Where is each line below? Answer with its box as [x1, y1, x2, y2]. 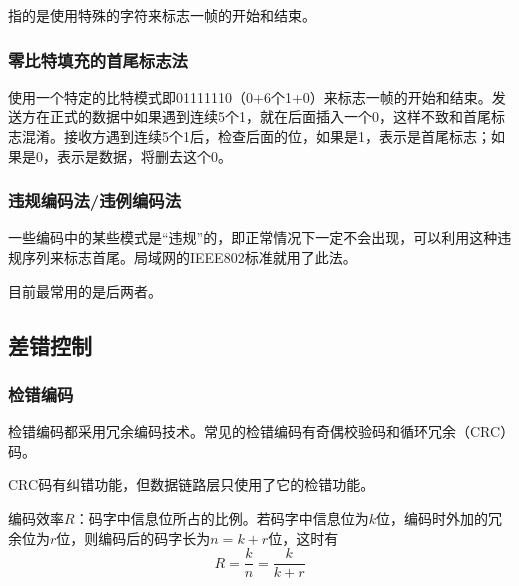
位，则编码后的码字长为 [56, 527, 211, 548]
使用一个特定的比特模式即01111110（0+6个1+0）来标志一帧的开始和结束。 [8, 86, 492, 107]
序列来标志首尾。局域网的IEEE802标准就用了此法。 [21, 247, 357, 267]
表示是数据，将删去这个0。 [56, 145, 232, 166]
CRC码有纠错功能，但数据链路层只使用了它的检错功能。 [8, 474, 375, 495]
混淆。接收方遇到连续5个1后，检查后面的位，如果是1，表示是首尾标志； [21, 126, 491, 146]
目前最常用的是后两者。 [8, 280, 162, 301]
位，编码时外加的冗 [375, 507, 502, 528]
